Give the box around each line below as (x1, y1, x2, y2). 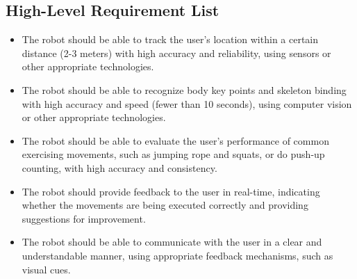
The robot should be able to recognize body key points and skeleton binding (22, 82, 347, 97)
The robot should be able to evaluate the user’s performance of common (22, 133, 329, 148)
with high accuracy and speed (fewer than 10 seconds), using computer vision (22, 96, 352, 111)
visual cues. (22, 262, 71, 276)
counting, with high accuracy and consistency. (22, 160, 217, 175)
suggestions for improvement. (22, 211, 146, 225)
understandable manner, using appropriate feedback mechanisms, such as (22, 248, 333, 262)
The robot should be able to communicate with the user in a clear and (22, 234, 322, 249)
